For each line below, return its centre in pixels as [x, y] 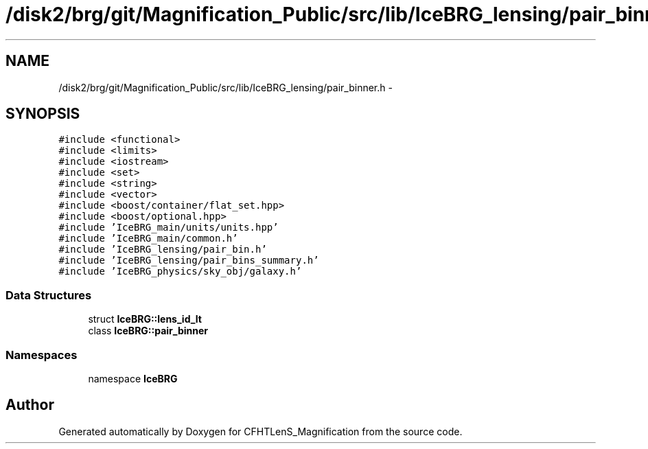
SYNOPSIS [43, 114]
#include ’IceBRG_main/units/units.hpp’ [169, 228]
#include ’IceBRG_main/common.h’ [148, 239]
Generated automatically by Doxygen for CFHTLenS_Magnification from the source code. [261, 431]
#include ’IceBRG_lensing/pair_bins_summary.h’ [189, 261]
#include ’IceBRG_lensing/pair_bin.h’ [163, 250]
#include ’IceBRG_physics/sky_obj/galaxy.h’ [180, 272]
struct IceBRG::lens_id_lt [145, 319]
